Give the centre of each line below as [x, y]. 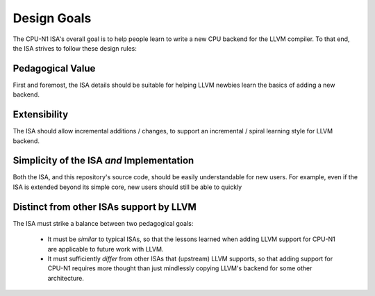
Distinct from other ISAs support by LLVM [105, 207]
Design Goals [52, 18]
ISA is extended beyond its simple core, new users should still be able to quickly [127, 187]
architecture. [66, 278]
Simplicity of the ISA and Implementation [103, 161]
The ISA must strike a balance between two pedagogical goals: [103, 223]
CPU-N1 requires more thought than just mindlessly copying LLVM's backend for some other [180, 268]
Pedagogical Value [54, 68]
